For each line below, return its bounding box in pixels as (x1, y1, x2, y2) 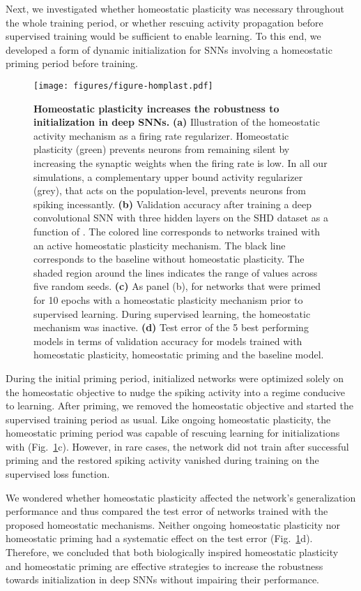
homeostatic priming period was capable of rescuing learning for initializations (6, 425, 340, 440)
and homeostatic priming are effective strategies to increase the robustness (6, 558, 323, 573)
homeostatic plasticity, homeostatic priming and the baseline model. (33, 347, 324, 362)
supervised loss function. (6, 467, 110, 481)
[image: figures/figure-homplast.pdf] (33, 80, 213, 91)
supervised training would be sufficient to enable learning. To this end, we (6, 29, 321, 43)
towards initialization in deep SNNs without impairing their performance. (6, 572, 319, 587)
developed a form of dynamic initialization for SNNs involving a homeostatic (6, 42, 332, 57)
